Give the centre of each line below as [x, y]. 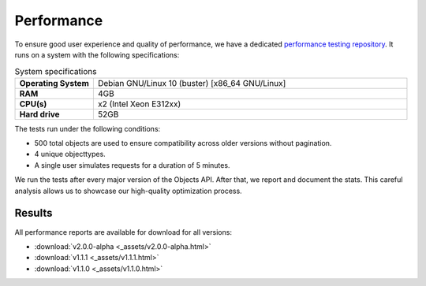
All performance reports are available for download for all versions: [123, 232]
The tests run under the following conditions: [88, 128]
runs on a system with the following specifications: [97, 54]
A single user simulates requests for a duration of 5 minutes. [132, 165]
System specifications [56, 71]
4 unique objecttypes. [70, 154]
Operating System [54, 83]
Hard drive [39, 114]
